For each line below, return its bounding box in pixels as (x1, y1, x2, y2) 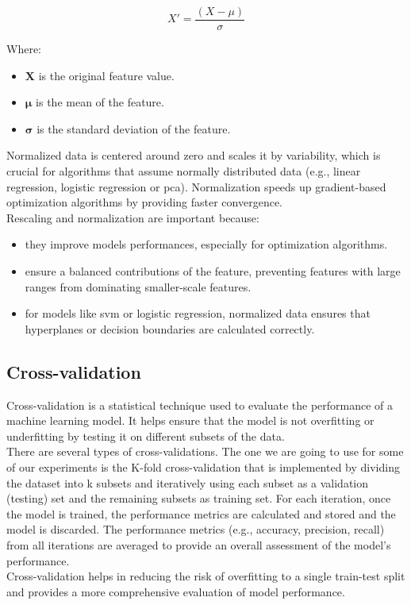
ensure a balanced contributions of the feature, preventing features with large (25, 263, 401, 279)
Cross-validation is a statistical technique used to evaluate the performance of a (6, 396, 394, 413)
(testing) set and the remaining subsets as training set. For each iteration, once (6, 490, 391, 507)
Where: (6, 40, 41, 57)
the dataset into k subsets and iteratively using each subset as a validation (6, 474, 369, 491)
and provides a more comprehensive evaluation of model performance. (6, 583, 345, 599)
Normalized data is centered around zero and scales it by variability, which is (6, 147, 381, 164)
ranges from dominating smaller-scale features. (25, 278, 252, 295)
